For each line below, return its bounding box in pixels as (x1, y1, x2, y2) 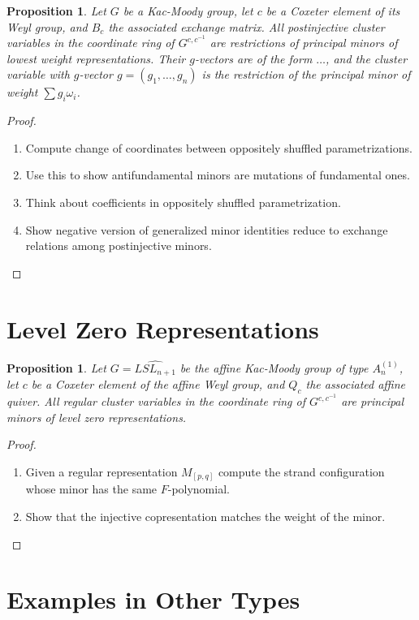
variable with (6, 66, 70, 83)
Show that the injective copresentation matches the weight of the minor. (25, 507, 386, 524)
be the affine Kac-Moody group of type (179, 359, 369, 376)
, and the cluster (326, 50, 408, 67)
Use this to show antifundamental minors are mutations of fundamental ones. (25, 166, 410, 183)
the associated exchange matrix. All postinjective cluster (108, 18, 385, 35)
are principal (341, 393, 404, 410)
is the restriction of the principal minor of (201, 66, 411, 83)
